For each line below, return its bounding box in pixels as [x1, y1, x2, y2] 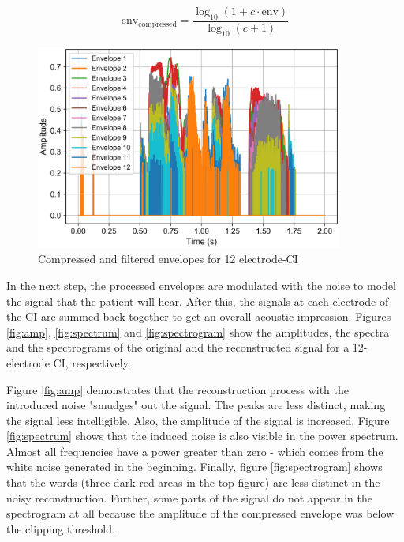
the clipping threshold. [6, 520, 115, 536]
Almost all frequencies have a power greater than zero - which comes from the [6, 442, 383, 459]
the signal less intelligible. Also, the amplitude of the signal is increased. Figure [6, 412, 390, 428]
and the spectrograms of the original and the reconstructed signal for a [6, 339, 350, 356]
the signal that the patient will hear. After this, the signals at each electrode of [6, 292, 389, 309]
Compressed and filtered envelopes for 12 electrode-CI [38, 250, 298, 267]
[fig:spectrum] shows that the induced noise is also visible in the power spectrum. [6, 427, 398, 444]
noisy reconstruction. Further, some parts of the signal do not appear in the [6, 489, 373, 506]
